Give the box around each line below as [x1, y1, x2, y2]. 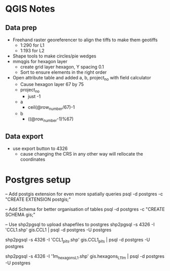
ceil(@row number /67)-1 [27, 104, 75, 111]
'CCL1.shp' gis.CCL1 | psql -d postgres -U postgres [5, 227, 112, 233]
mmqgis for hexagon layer [12, 58, 67, 64]
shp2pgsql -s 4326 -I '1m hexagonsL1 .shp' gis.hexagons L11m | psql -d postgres [5, 253, 165, 260]
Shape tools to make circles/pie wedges [12, 53, 96, 59]
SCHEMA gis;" [5, 212, 36, 218]
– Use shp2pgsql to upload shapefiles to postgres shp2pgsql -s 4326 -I [5, 221, 155, 227]
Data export [5, 132, 44, 140]
